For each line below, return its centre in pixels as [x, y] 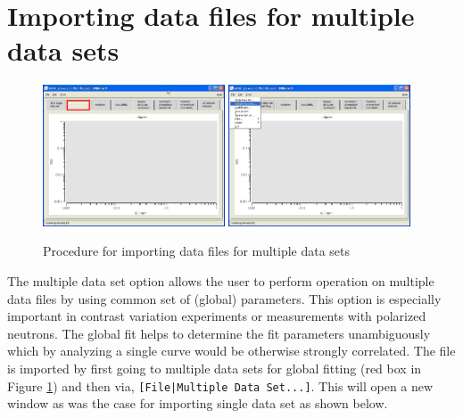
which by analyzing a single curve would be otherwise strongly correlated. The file [231, 351]
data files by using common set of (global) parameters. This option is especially [224, 298]
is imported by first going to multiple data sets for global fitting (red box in [215, 368]
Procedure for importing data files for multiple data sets [197, 251]
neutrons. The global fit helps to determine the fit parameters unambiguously [219, 333]
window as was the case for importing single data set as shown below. [198, 403]
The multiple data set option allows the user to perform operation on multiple [221, 280]
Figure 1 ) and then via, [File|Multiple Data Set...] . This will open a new [220, 385]
